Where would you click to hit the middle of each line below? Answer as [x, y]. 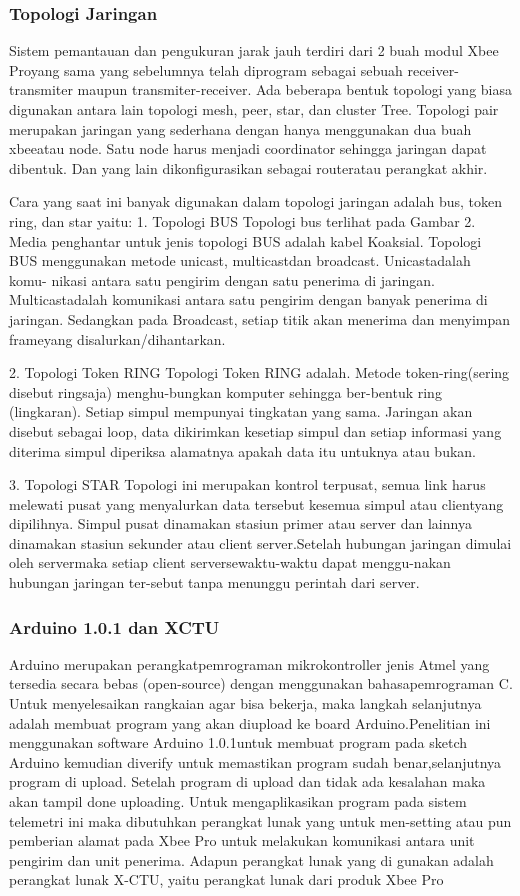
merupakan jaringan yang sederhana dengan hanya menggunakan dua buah [240, 128]
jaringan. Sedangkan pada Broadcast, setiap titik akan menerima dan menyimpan [260, 318]
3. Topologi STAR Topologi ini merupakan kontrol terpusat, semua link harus [247, 484]
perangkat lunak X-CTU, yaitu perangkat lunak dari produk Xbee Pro [226, 879]
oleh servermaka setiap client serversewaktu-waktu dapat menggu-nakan [230, 562]
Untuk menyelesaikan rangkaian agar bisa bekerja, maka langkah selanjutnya [245, 703]
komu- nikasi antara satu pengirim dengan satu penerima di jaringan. [222, 279]
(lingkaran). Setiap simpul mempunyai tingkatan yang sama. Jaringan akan [241, 411]
